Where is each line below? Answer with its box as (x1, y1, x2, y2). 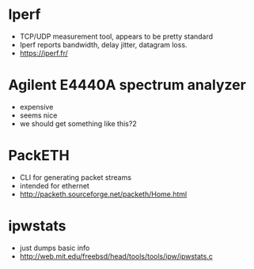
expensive (19, 102, 54, 111)
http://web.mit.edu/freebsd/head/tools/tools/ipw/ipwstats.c (19, 251, 214, 261)
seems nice (19, 110, 58, 120)
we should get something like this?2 (19, 118, 137, 128)
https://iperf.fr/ (19, 48, 69, 58)
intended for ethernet (19, 181, 89, 190)
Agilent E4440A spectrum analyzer (8, 77, 247, 94)
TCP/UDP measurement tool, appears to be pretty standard (19, 32, 214, 41)
